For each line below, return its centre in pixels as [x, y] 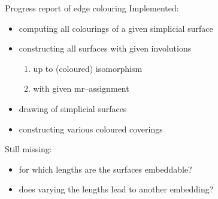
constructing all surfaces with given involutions [105, 48]
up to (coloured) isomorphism [88, 68]
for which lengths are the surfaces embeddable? [105, 169]
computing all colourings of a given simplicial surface [116, 28]
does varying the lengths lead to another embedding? [116, 189]
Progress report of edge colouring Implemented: [92, 8]
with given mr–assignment [81, 88]
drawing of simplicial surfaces [73, 108]
